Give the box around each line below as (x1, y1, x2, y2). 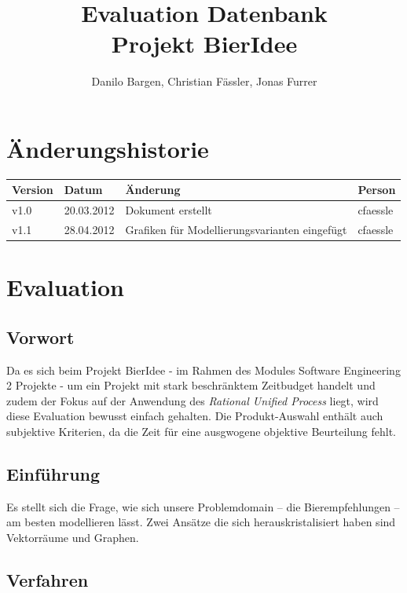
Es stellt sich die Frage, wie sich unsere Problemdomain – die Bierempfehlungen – (6, 498, 400, 514)
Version (12, 181, 53, 198)
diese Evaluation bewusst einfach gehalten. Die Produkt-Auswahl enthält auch (6, 408, 383, 424)
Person (357, 181, 396, 198)
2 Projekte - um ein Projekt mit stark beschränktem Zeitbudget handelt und (6, 377, 376, 394)
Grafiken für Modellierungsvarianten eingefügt (125, 221, 347, 238)
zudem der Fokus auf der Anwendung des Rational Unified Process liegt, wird (6, 392, 379, 408)
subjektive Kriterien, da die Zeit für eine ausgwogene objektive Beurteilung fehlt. (6, 423, 396, 440)
